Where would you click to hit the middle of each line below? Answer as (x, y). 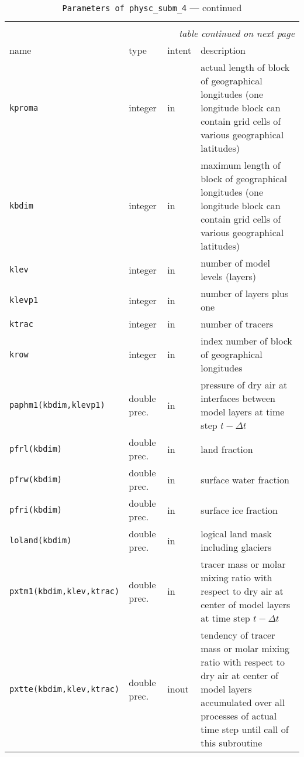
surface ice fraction (239, 510)
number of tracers (237, 324)
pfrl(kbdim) (36, 449)
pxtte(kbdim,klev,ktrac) (65, 689)
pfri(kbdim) (36, 510)
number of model (235, 263)
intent (179, 50)
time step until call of (245, 729)
